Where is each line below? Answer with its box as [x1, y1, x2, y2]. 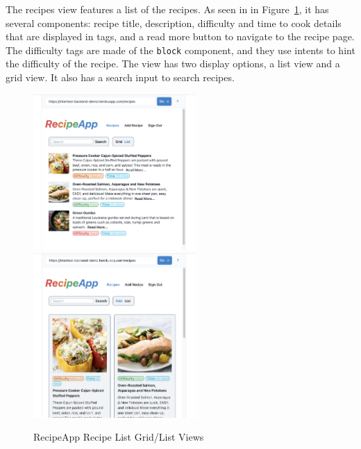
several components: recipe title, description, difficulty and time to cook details [6, 15, 342, 30]
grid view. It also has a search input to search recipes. [6, 70, 235, 85]
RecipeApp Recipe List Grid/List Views [33, 430, 204, 444]
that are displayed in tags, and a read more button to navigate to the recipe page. [6, 29, 355, 44]
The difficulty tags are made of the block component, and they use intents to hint [6, 42, 355, 57]
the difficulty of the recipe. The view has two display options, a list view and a [6, 56, 340, 71]
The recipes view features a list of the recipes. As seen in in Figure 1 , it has [6, 2, 329, 16]
